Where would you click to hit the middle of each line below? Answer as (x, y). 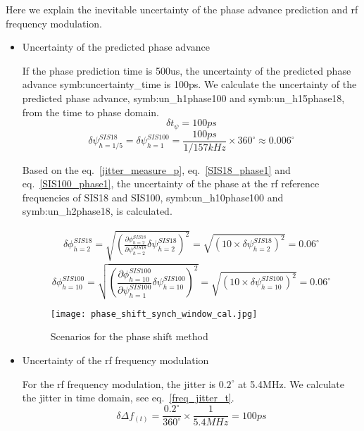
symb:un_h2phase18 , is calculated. (97, 211)
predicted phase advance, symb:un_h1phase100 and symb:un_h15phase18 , (183, 98)
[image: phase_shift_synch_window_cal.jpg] (154, 314)
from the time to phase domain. (90, 112)
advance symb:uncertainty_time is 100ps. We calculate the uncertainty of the (189, 84)
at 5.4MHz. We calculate (291, 383)
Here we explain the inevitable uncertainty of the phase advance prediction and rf (182, 9)
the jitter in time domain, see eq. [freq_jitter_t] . (128, 398)
